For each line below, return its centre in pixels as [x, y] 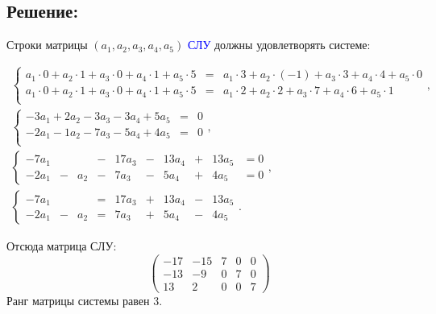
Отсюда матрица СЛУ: [62, 246]
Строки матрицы [47, 45]
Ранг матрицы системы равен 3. [85, 301]
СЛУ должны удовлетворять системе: [279, 45]
